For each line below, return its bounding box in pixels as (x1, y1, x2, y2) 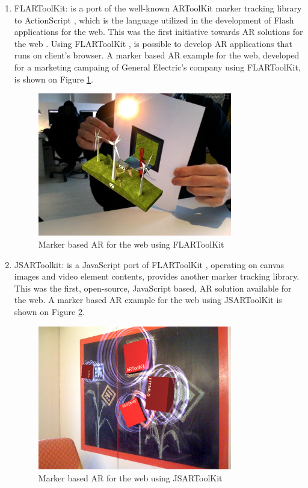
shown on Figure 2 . (14, 305, 85, 318)
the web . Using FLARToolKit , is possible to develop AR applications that (14, 37, 292, 49)
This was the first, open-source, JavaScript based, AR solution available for (14, 281, 292, 294)
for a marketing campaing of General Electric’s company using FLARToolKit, (14, 60, 301, 73)
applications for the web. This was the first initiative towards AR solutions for (14, 25, 303, 38)
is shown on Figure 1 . (14, 72, 93, 85)
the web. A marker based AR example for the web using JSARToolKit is (14, 293, 282, 306)
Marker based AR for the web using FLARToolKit (38, 237, 224, 250)
